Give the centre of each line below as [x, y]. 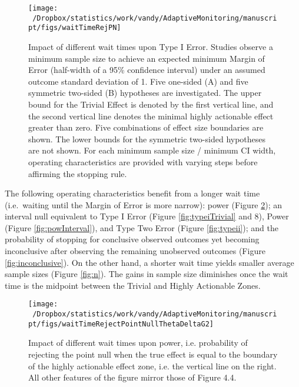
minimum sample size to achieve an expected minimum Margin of [147, 58]
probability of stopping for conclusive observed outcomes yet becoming [132, 239]
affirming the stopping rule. [78, 173]
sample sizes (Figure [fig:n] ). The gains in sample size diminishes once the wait [147, 274]
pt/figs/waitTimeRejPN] [75, 28]
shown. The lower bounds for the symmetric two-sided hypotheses [147, 139]
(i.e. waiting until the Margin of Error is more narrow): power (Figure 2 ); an [144, 204]
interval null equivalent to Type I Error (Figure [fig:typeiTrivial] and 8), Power [147, 216]
